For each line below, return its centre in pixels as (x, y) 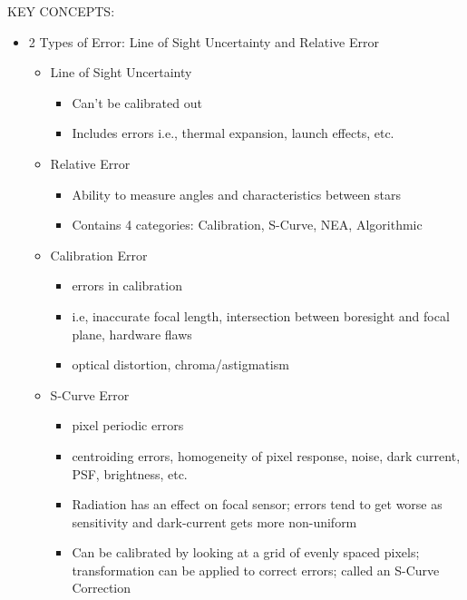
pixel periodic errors (128, 425)
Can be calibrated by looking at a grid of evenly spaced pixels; (246, 552)
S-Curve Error (90, 394)
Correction (102, 588)
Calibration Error (99, 255)
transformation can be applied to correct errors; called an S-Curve (256, 570)
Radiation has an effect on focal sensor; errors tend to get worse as (257, 504)
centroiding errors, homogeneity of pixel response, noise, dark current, (266, 455)
